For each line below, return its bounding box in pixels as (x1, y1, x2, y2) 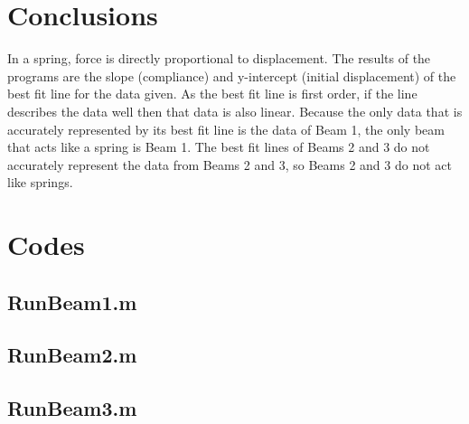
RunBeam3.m (7, 394, 137, 422)
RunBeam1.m (7, 287, 137, 316)
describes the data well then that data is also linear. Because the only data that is (7, 101, 463, 120)
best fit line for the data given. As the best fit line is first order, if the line (7, 84, 417, 103)
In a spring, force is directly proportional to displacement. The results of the (7, 49, 431, 68)
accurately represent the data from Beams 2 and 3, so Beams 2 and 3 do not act (7, 155, 452, 174)
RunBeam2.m (7, 341, 137, 369)
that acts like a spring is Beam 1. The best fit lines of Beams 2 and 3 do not (7, 137, 430, 156)
